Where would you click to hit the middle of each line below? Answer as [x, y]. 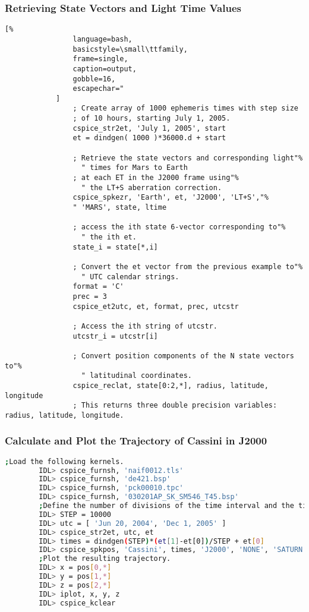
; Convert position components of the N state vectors [183, 356]
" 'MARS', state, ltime [120, 208]
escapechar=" [98, 89]
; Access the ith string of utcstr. [145, 326]
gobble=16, [94, 79]
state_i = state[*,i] [115, 247]
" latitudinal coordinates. [136, 376]
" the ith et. [109, 237]
